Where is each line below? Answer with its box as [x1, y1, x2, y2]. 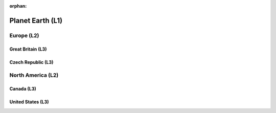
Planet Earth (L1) [9, 16, 63, 25]
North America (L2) [9, 72, 59, 79]
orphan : [9, 3, 27, 9]
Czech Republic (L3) [9, 59, 54, 65]
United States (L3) [9, 99, 49, 105]
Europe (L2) [9, 32, 39, 39]
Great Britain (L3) [9, 46, 47, 52]
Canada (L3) [9, 86, 37, 92]
